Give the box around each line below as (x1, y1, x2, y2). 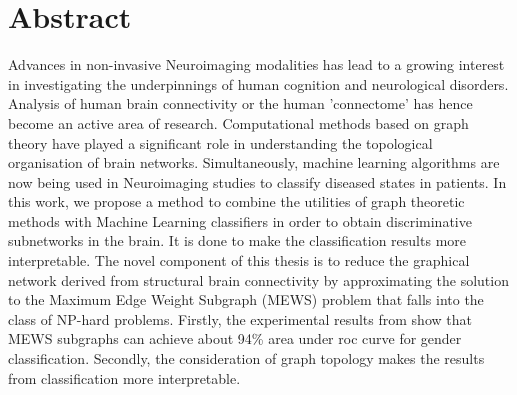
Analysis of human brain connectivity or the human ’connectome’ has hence (8, 93, 473, 114)
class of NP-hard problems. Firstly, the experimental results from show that (8, 308, 472, 329)
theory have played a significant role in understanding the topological (8, 132, 433, 153)
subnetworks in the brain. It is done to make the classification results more (8, 230, 466, 251)
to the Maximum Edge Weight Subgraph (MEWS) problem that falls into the (8, 289, 484, 310)
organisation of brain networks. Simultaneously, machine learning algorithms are (8, 152, 500, 173)
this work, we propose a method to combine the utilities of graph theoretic (8, 191, 465, 212)
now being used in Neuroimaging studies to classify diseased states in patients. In (8, 171, 507, 192)
